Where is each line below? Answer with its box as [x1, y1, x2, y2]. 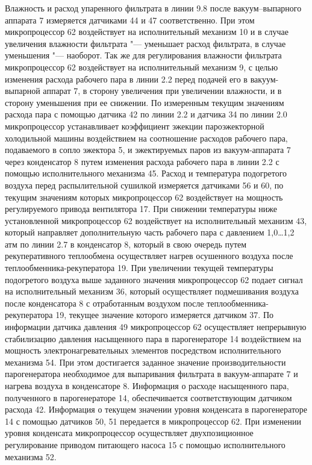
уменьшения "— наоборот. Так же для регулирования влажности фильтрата [5, 49, 282, 61]
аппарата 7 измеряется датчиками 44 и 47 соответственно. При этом [5, 13, 255, 26]
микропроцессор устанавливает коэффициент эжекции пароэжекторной [5, 119, 264, 132]
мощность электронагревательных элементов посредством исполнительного [5, 344, 281, 357]
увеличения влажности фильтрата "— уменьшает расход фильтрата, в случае [5, 37, 286, 49]
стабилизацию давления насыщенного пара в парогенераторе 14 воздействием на [5, 332, 301, 345]
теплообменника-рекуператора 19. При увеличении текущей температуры [5, 261, 273, 274]
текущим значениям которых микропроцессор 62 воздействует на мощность [5, 190, 283, 203]
